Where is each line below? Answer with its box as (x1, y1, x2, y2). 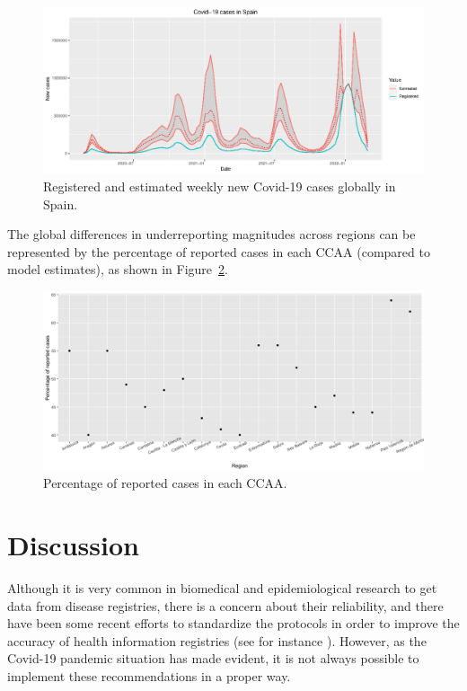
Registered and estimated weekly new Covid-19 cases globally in (43, 177, 396, 196)
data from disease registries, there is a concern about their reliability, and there (7, 596, 444, 615)
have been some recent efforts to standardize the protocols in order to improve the (7, 614, 460, 633)
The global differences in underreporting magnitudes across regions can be (7, 225, 416, 244)
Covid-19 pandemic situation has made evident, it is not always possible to (7, 649, 419, 668)
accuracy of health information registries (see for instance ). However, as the (7, 631, 427, 650)
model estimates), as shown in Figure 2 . (7, 260, 228, 279)
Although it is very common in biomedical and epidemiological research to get (7, 578, 437, 597)
